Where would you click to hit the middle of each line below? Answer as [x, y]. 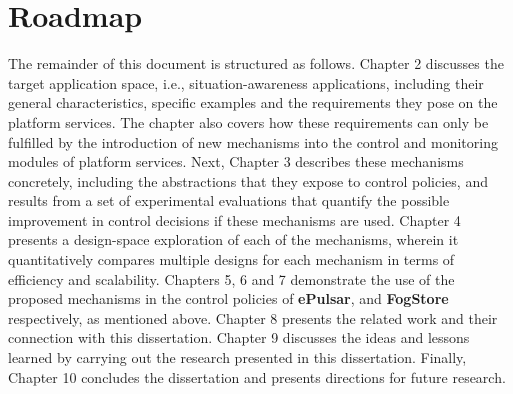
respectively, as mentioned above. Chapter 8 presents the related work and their [253, 317]
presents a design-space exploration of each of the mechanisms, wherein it [233, 239]
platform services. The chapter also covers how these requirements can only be [248, 121]
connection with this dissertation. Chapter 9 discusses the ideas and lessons [239, 337]
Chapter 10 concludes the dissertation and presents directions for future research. [257, 376]
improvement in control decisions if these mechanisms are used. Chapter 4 [234, 219]
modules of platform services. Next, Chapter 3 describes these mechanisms [236, 161]
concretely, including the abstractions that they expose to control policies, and [248, 180]
